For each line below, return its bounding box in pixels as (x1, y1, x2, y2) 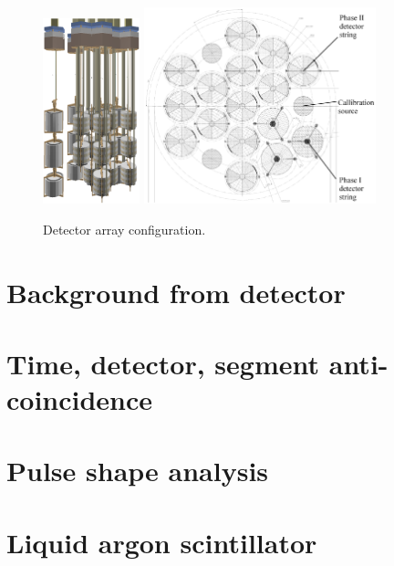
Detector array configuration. (43, 219, 206, 238)
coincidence (6, 381, 153, 418)
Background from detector (6, 273, 346, 310)
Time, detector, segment (6, 344, 320, 382)
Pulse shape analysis (6, 452, 269, 489)
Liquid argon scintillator (6, 523, 317, 561)
